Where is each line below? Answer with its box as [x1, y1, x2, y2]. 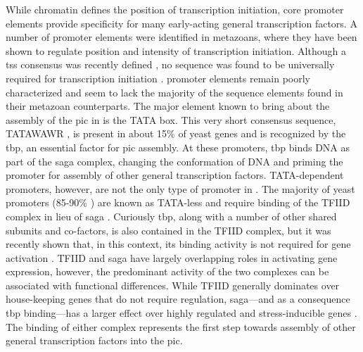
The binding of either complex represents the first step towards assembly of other [6, 319, 356, 334]
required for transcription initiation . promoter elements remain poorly [6, 70, 311, 85]
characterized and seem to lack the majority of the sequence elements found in [6, 84, 343, 99]
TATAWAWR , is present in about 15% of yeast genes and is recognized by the [6, 126, 346, 141]
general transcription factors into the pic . [6, 333, 183, 348]
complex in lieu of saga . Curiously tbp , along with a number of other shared [6, 208, 337, 223]
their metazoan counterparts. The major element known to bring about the [6, 99, 330, 113]
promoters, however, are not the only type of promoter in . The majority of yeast [6, 181, 355, 196]
